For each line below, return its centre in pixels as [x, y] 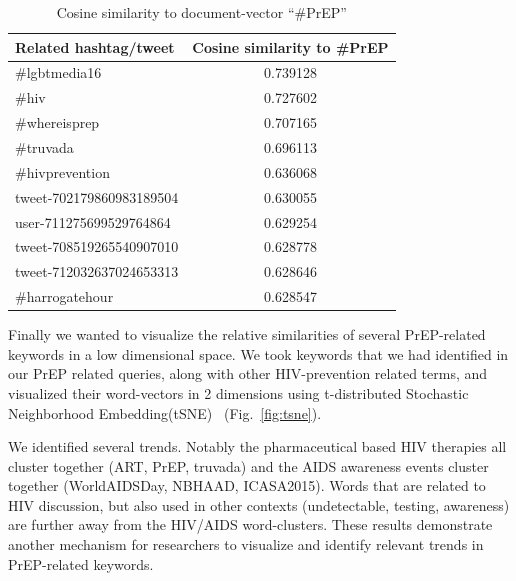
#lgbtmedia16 [58, 72]
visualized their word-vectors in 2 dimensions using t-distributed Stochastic [238, 392]
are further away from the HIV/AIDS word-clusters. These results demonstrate [250, 524]
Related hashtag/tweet [95, 46]
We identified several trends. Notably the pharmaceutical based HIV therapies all [257, 446]
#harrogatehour [64, 296]
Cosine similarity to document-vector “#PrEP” [201, 12]
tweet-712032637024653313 [97, 271]
